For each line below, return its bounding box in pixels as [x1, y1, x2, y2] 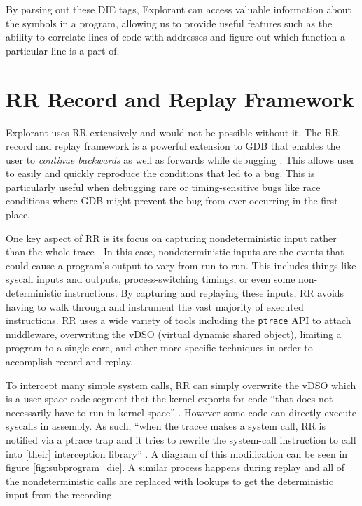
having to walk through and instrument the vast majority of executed [6, 299, 304, 314]
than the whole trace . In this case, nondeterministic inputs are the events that [6, 244, 344, 259]
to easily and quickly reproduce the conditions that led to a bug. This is [6, 166, 315, 181]
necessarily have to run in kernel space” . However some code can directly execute [6, 405, 356, 419]
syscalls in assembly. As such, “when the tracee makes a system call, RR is [6, 419, 326, 433]
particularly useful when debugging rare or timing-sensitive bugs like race [6, 179, 321, 194]
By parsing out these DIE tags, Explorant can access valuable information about [6, 2, 352, 16]
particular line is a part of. [6, 43, 120, 57]
